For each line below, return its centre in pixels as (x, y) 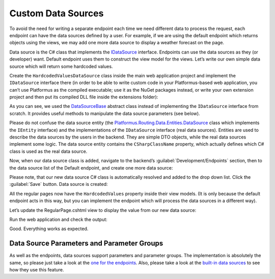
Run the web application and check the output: (59, 219)
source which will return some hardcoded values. (61, 66)
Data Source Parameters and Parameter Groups (86, 244)
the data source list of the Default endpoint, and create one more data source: (91, 168)
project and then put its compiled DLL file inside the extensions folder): (84, 97)
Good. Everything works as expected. (49, 229)
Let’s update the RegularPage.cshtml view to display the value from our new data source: (103, 210)
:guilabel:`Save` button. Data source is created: (59, 184)
